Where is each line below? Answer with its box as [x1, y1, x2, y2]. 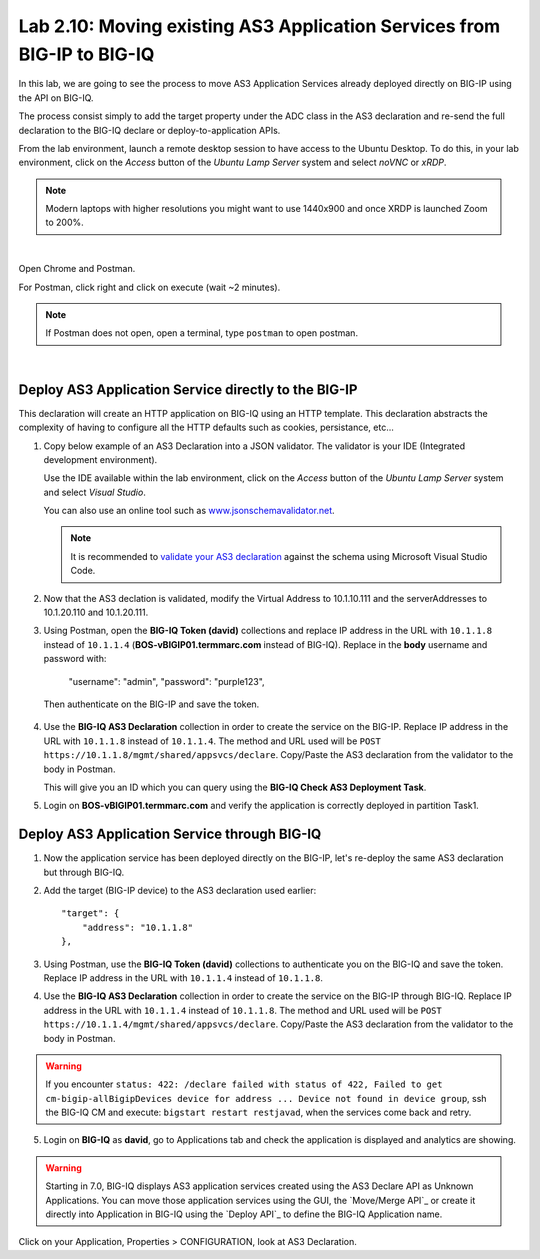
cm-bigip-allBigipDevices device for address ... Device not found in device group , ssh [45, 1092, 487, 1104]
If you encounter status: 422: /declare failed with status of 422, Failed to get [45, 1078, 443, 1090]
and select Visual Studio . [43, 486, 147, 498]
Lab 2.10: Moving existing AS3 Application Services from [18, 15, 501, 37]
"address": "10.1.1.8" [81, 921, 194, 933]
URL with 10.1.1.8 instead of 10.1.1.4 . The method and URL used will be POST [43, 735, 382, 747]
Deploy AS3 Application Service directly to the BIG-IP [18, 381, 358, 398]
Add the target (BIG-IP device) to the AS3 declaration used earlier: [43, 885, 317, 896]
